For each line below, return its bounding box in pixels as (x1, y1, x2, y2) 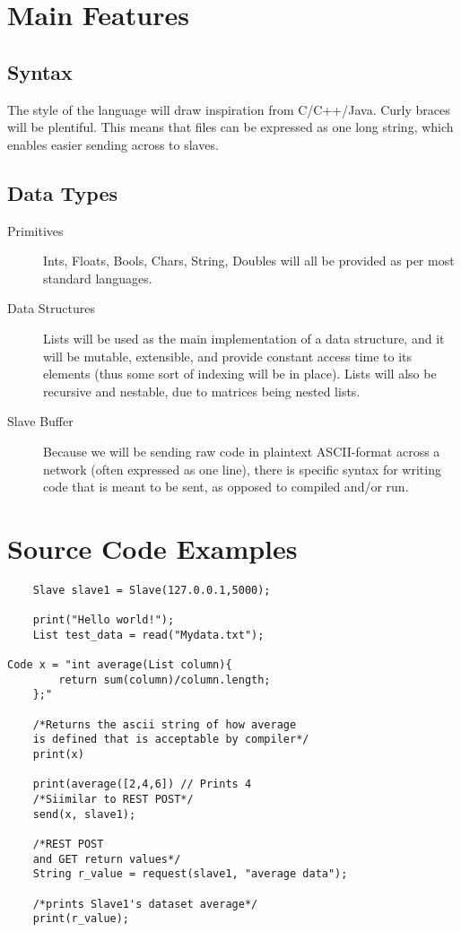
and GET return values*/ (32, 852, 181, 866)
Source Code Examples (7, 529, 298, 566)
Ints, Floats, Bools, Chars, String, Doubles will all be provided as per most (43, 251, 455, 270)
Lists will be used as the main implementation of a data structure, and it (43, 328, 445, 347)
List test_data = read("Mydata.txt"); (32, 628, 265, 641)
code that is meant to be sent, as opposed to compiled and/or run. (43, 477, 409, 496)
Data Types (7, 179, 117, 206)
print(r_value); (32, 912, 130, 926)
